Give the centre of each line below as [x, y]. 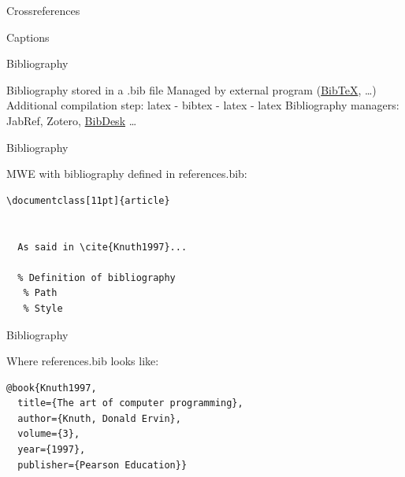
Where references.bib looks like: [83, 361]
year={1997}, [52, 450]
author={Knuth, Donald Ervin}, [99, 418]
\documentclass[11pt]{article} [88, 200]
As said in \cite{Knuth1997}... [102, 247]
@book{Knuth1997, [52, 388]
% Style [43, 308]
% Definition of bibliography [97, 277]
